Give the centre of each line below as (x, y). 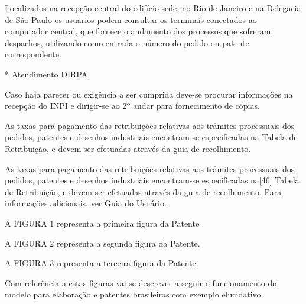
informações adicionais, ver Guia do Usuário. (86, 203)
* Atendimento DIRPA (46, 74)
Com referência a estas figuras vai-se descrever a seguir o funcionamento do (141, 282)
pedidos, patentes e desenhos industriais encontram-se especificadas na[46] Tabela (152, 180)
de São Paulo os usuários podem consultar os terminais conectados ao (131, 19)
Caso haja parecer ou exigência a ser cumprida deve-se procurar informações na (149, 94)
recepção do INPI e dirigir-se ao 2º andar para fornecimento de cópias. (132, 106)
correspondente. (33, 54)
